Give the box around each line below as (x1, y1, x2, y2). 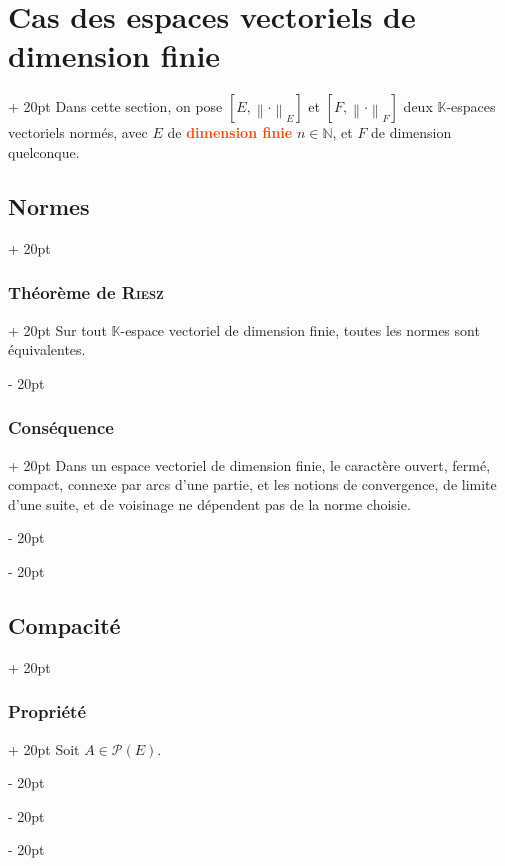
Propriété (8, 699, 87, 724)
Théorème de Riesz (8, 280, 164, 305)
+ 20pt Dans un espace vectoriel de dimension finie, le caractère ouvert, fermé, (8, 454, 491, 475)
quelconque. (8, 141, 80, 162)
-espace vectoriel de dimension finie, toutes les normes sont (120, 319, 480, 340)
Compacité (8, 609, 121, 640)
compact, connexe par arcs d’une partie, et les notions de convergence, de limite (8, 474, 497, 495)
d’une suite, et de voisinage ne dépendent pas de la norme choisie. (8, 493, 411, 514)
